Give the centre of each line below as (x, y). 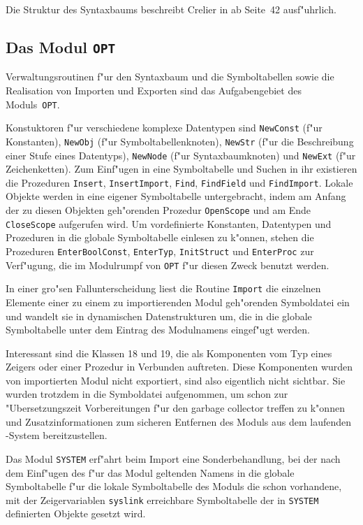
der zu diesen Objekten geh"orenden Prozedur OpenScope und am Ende (158, 210)
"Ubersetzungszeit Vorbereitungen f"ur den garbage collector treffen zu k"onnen (175, 408)
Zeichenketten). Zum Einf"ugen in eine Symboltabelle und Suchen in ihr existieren (181, 169)
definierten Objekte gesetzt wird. (76, 513)
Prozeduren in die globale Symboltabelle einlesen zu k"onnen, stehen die (160, 237)
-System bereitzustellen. (57, 435)
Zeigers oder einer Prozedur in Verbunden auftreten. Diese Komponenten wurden (179, 367)
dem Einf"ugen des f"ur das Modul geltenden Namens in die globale (150, 472)
